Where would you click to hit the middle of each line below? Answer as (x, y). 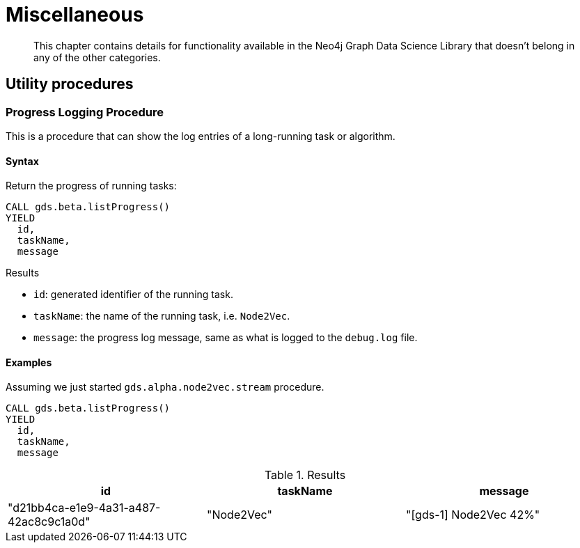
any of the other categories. (97, 57)
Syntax (22, 161)
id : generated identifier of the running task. (133, 295)
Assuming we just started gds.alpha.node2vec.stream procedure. (165, 387)
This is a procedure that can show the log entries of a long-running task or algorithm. (201, 136)
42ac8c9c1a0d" (49, 522)
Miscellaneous (75, 15)
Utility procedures (70, 84)
